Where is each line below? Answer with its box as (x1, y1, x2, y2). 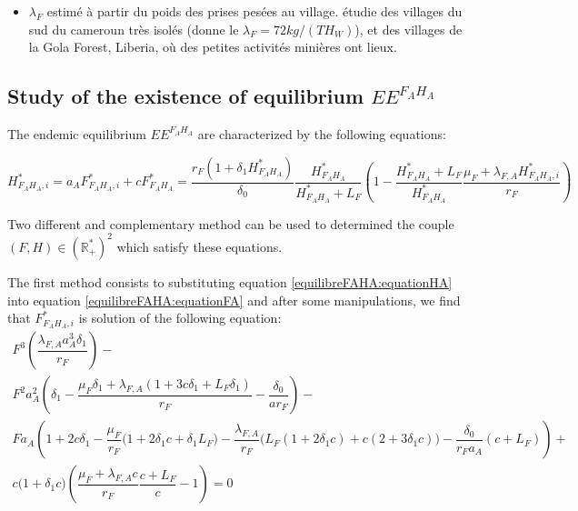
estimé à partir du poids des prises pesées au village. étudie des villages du (46, 2, 463, 20)
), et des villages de (354, 19, 463, 38)
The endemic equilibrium (7, 124, 146, 143)
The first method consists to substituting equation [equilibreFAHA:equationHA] (7, 272, 453, 291)
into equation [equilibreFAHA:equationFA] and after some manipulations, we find (7, 290, 461, 309)
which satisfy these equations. (116, 236, 283, 255)
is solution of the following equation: (78, 308, 282, 327)
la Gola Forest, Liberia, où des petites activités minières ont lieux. (28, 37, 397, 56)
